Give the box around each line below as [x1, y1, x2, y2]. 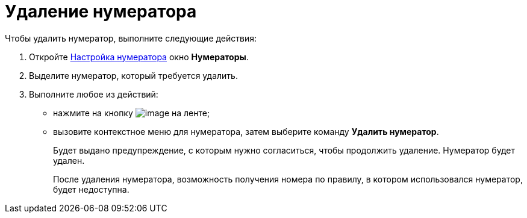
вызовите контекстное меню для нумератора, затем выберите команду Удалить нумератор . [53, 126, 439, 137]
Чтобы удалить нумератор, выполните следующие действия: [5, 33, 257, 43]
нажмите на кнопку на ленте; [53, 107, 210, 118]
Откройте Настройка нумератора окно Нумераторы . [29, 51, 249, 62]
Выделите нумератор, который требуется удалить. [29, 70, 238, 81]
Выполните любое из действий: [29, 89, 158, 99]
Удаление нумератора [5, 1, 197, 22]
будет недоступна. [53, 184, 129, 195]
